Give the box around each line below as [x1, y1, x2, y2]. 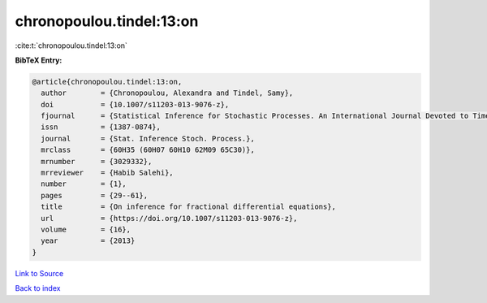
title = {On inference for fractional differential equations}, [41, 202, 337, 211]
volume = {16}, [41, 225, 131, 234]
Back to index [15, 284, 61, 293]
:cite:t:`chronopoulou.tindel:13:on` [15, 41, 127, 50]
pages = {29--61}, [41, 191, 149, 200]
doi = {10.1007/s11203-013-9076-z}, [41, 100, 230, 109]
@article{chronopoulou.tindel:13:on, [32, 77, 183, 86]
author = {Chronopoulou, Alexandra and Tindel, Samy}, [41, 89, 294, 97]
